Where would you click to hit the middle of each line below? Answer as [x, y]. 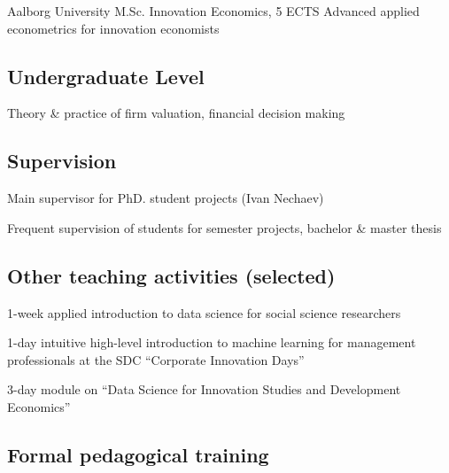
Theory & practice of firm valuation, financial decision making [176, 113]
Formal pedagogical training [138, 454]
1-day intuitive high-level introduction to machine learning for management [212, 342]
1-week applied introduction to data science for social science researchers [204, 312]
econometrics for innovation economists [113, 28]
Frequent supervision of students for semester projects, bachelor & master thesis [224, 227]
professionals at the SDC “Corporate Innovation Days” [156, 359]
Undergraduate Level [106, 76]
